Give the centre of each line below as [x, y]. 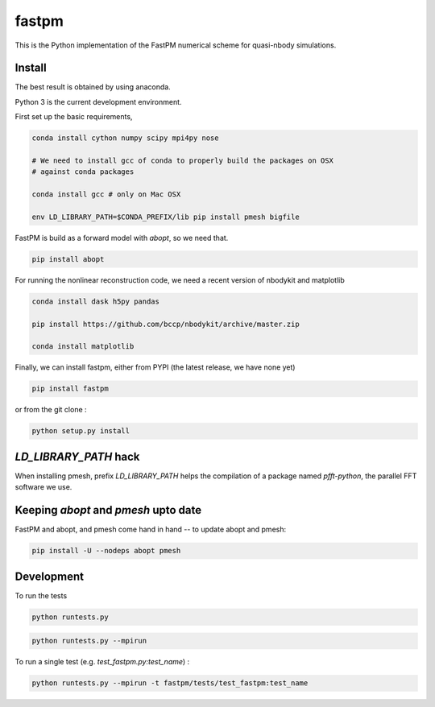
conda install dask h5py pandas [96, 301]
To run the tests [41, 595]
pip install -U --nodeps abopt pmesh [106, 551]
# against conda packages [83, 172]
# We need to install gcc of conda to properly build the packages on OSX [183, 161]
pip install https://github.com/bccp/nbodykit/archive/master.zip [166, 324]
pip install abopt [68, 259]
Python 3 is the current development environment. [98, 101]
